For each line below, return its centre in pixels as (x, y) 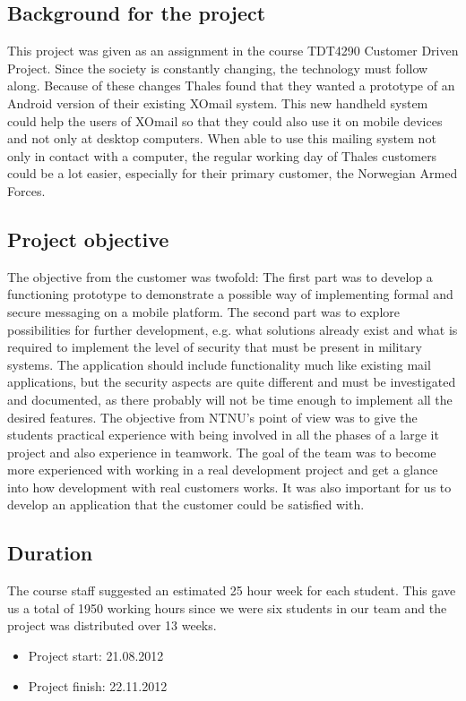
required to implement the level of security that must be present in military (215, 347)
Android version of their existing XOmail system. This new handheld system (218, 103)
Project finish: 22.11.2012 (98, 685)
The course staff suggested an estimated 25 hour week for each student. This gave (232, 590)
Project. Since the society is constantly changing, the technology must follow (218, 68)
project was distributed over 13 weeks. (112, 625)
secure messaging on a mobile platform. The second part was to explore (203, 311)
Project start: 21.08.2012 (96, 656)
